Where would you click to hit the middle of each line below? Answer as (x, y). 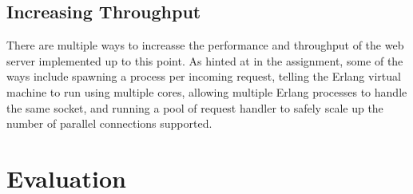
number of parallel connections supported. (109, 123)
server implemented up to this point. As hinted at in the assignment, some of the (205, 60)
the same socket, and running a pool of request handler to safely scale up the (195, 107)
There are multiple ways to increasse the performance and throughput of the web (205, 45)
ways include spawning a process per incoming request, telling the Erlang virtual (204, 76)
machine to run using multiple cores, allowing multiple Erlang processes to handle (207, 91)
